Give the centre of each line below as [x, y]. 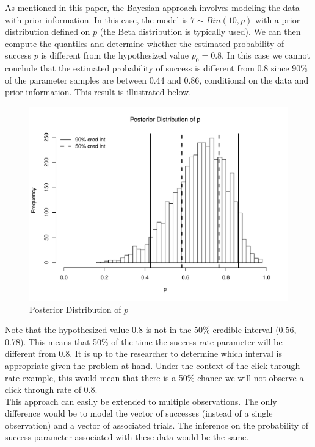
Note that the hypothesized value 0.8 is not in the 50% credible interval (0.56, [151, 330]
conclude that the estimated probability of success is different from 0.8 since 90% [156, 68]
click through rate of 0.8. [51, 389]
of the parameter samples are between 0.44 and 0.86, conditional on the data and [157, 80]
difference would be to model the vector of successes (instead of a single [139, 413]
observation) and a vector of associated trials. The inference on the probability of [157, 425]
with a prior [277, 19]
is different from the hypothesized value [115, 55]
